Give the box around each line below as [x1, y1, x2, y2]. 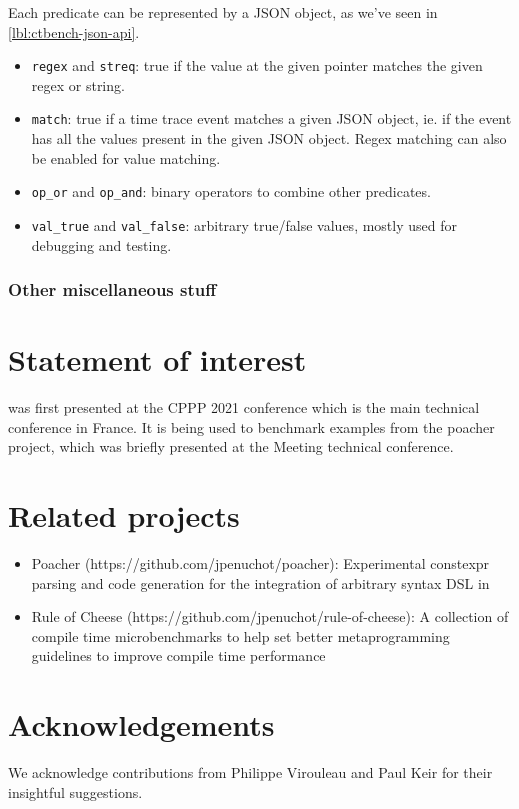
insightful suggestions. [8, 781, 143, 802]
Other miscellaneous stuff [8, 277, 217, 302]
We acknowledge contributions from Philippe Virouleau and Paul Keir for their [8, 762, 493, 783]
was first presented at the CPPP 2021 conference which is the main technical [8, 397, 480, 418]
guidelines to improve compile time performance [31, 645, 326, 666]
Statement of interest [8, 339, 307, 380]
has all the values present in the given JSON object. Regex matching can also [31, 128, 507, 149]
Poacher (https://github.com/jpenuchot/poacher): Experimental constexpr [31, 553, 490, 574]
